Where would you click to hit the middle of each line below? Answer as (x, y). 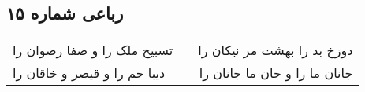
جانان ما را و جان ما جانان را (276, 73)
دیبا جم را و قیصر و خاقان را (89, 73)
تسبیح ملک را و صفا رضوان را (93, 50)
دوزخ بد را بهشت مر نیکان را (276, 50)
